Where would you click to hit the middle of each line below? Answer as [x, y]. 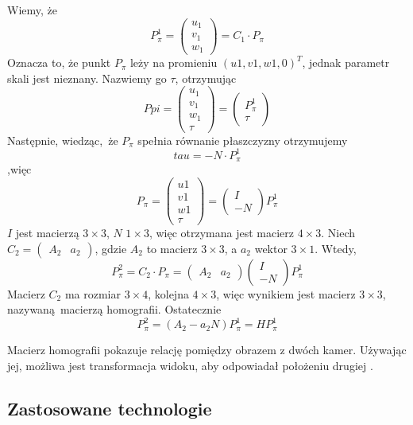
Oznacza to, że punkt [59, 62]
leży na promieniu [174, 62]
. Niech [338, 233]
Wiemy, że [32, 10]
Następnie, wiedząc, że [63, 140]
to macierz [172, 248]
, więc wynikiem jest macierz [286, 293]
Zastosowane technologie [110, 409]
